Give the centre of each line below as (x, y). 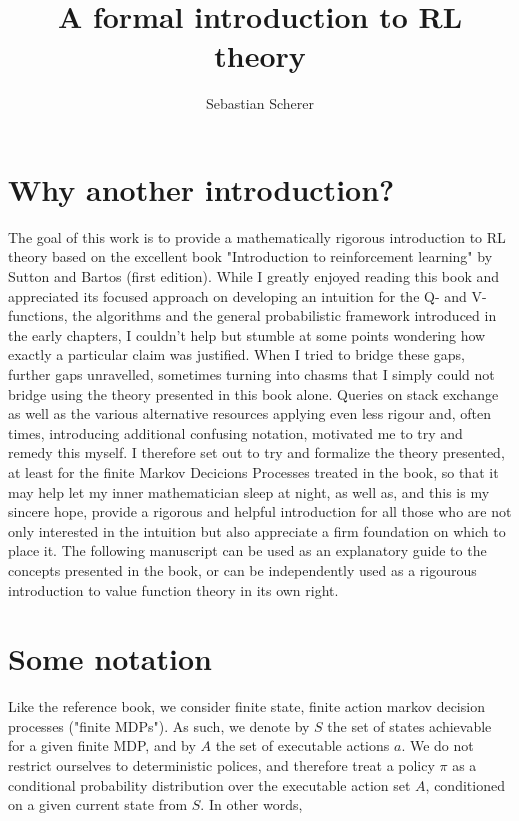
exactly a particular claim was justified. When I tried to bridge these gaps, (237, 354)
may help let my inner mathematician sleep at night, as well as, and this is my (249, 491)
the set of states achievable (409, 725)
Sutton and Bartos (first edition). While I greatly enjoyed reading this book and (254, 276)
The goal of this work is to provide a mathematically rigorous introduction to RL (257, 236)
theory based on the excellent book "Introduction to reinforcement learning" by (250, 256)
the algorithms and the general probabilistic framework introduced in (284, 315)
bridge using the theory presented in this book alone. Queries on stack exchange (253, 393)
